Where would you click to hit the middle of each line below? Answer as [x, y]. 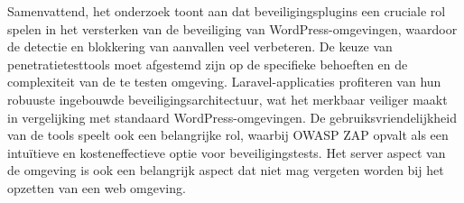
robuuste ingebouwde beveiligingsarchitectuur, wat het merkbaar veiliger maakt [227, 99]
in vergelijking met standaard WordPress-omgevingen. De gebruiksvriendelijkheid [232, 117]
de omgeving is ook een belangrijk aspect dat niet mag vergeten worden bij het [226, 170]
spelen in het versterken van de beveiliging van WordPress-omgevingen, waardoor [232, 28]
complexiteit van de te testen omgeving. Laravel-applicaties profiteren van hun [224, 82]
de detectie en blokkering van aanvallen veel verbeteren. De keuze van [200, 46]
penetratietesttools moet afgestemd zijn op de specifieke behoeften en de [208, 64]
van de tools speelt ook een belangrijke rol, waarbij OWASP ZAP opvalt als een [228, 135]
